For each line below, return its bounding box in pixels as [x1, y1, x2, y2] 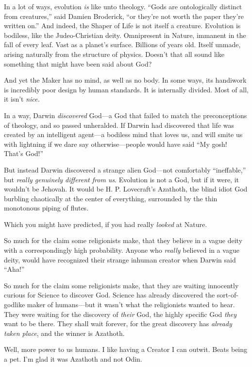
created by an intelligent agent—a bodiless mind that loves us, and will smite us [4, 129, 243, 140]
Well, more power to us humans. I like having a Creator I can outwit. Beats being [4, 344, 248, 354]
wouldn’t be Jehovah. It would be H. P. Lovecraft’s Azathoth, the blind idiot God [4, 184, 248, 194]
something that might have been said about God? [4, 58, 152, 69]
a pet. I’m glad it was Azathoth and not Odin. [4, 354, 142, 364]
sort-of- [217, 290, 238, 300]
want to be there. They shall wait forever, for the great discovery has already [4, 318, 232, 329]
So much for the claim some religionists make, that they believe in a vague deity [4, 235, 243, 245]
